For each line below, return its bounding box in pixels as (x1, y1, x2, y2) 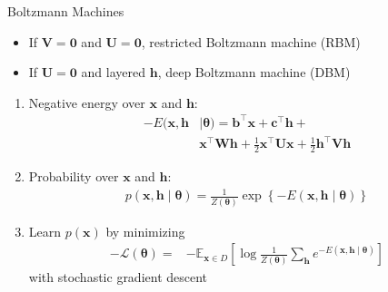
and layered (81, 63, 146, 82)
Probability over (28, 167, 119, 186)
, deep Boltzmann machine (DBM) (157, 63, 351, 82)
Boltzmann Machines (7, 2, 124, 20)
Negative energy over (28, 92, 145, 112)
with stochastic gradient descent (28, 268, 208, 287)
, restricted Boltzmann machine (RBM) (141, 32, 361, 51)
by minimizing (105, 221, 185, 240)
